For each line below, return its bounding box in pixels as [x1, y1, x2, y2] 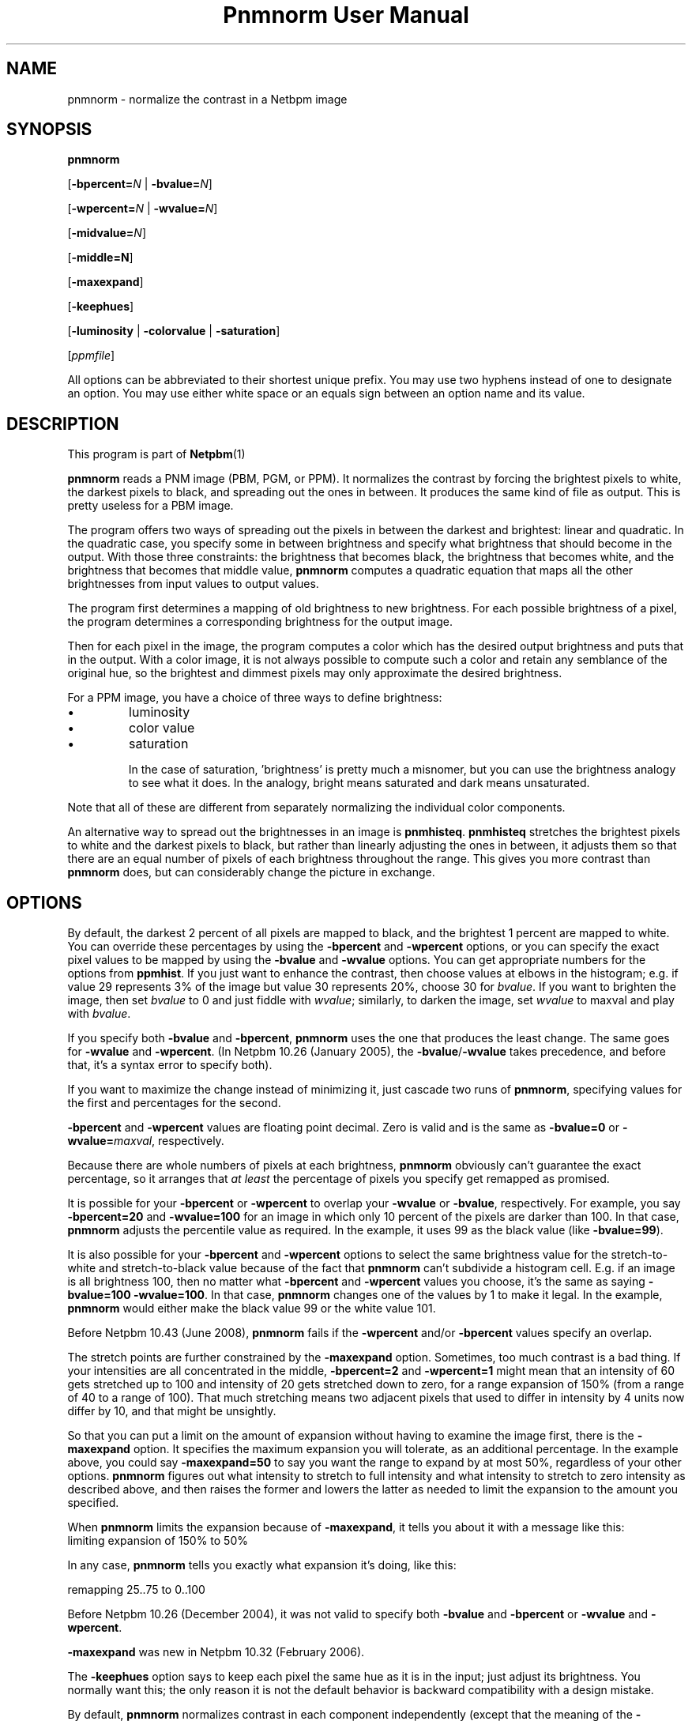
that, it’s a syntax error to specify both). [67, 1058, 273, 1072]
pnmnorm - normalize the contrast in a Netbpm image [67, 92, 348, 106]
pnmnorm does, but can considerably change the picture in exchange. [67, 865, 435, 879]
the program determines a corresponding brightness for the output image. [67, 615, 453, 629]
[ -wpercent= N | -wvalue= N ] [67, 201, 218, 216]
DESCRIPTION [6, 413, 119, 434]
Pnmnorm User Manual [223, 2, 469, 28]
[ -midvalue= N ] [67, 226, 146, 240]
